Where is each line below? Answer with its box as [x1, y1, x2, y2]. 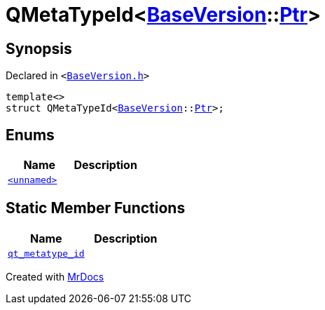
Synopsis [6, 39, 72, 58]
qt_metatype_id [8, 248, 85, 259]
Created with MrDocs [6, 270, 104, 283]
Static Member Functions [6, 199, 186, 217]
